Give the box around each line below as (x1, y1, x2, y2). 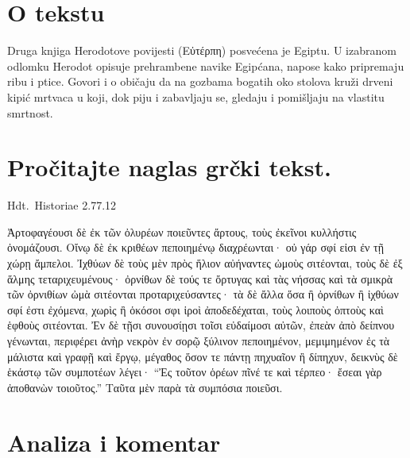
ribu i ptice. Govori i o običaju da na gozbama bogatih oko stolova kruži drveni (7, 73, 393, 90)
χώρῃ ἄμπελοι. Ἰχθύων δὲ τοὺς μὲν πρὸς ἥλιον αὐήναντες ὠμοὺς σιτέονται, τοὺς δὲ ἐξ (7, 255, 403, 271)
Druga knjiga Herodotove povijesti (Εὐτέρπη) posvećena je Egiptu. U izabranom (7, 42, 396, 59)
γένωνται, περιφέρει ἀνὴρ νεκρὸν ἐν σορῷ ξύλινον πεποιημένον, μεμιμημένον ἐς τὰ (7, 332, 390, 348)
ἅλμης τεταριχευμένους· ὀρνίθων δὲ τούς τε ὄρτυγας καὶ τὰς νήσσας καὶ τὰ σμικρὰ (7, 270, 393, 287)
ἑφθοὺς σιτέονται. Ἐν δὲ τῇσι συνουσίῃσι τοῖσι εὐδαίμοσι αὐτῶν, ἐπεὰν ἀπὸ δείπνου (7, 317, 395, 333)
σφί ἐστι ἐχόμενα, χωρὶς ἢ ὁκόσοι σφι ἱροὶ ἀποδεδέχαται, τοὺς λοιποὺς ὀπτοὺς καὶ (7, 301, 384, 318)
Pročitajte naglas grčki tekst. (7, 151, 331, 183)
